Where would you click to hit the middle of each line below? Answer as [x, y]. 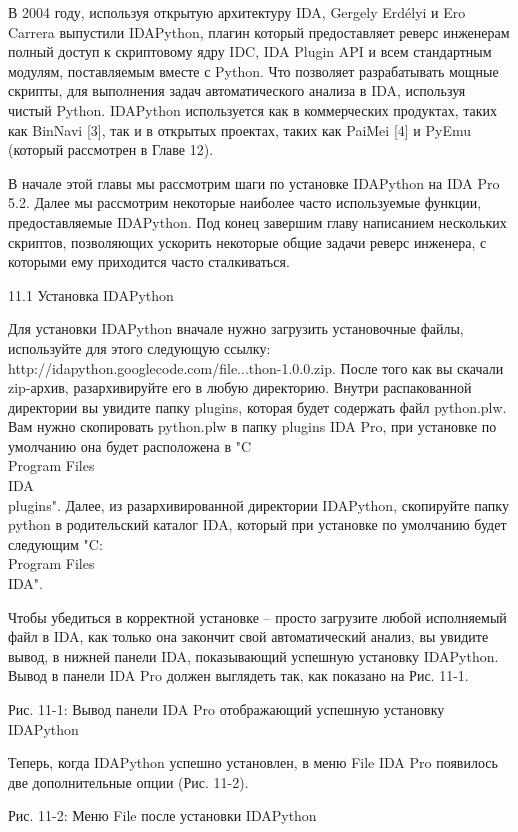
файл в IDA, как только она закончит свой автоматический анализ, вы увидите [248, 636]
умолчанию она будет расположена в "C [130, 445]
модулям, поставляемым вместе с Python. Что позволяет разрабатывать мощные [253, 70]
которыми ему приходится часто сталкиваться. [149, 261]
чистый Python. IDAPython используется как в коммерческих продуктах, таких [253, 109]
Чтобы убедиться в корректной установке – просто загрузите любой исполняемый [257, 616]
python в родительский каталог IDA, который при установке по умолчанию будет [257, 524]
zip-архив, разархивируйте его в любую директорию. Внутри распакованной [240, 387]
